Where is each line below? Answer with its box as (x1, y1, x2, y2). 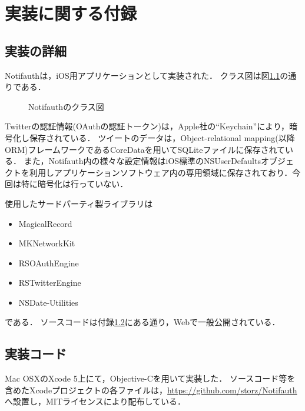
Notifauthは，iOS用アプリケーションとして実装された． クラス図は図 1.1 (5, 69, 280, 81)
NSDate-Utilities (18, 296, 78, 308)
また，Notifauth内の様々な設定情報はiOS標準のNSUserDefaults (24, 155, 261, 167)
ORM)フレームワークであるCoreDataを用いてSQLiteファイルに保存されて (5, 143, 286, 155)
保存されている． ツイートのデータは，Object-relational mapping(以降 (29, 131, 295, 143)
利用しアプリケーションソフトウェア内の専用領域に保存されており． (29, 166, 293, 178)
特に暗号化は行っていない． (21, 178, 128, 190)
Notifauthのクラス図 (28, 100, 104, 112)
